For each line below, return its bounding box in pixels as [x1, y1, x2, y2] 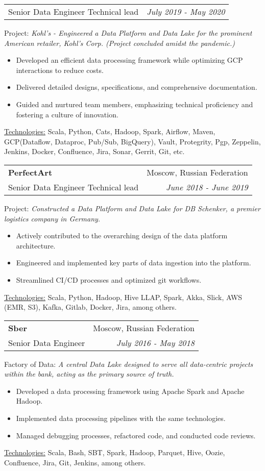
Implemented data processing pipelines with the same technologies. [16, 413, 226, 424]
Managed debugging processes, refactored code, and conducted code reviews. [16, 430, 256, 440]
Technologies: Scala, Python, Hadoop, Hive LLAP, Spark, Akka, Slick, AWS [4, 291, 243, 302]
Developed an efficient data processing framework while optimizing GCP [16, 55, 243, 65]
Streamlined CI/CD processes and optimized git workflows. [16, 274, 202, 285]
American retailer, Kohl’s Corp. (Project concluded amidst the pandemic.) [4, 37, 235, 48]
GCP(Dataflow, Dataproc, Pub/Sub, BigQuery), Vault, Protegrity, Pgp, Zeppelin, [4, 136, 261, 146]
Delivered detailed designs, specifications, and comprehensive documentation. [16, 82, 257, 92]
